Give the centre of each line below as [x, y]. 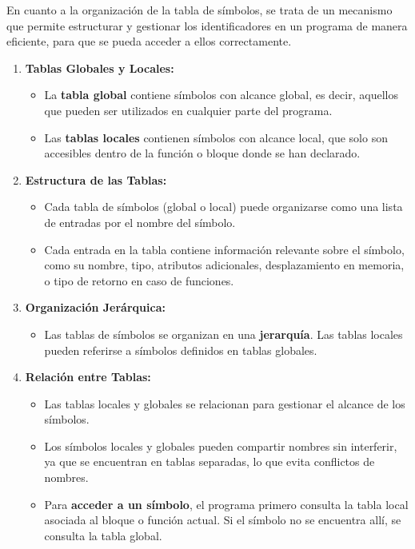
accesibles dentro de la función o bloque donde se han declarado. [202, 153]
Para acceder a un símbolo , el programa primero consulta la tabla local [226, 504]
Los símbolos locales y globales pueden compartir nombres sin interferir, [221, 446]
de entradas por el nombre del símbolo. [140, 222]
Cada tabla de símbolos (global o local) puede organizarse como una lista [223, 207]
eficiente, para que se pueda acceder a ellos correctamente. [149, 41]
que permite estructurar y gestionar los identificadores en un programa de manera [207, 25]
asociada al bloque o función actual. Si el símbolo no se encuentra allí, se [223, 520]
